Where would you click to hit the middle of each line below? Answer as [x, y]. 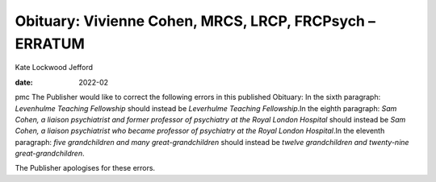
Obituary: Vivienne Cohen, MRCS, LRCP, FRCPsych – [195, 21]
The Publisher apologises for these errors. [85, 168]
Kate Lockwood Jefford [54, 68]
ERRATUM [50, 43]
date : [24, 82]
